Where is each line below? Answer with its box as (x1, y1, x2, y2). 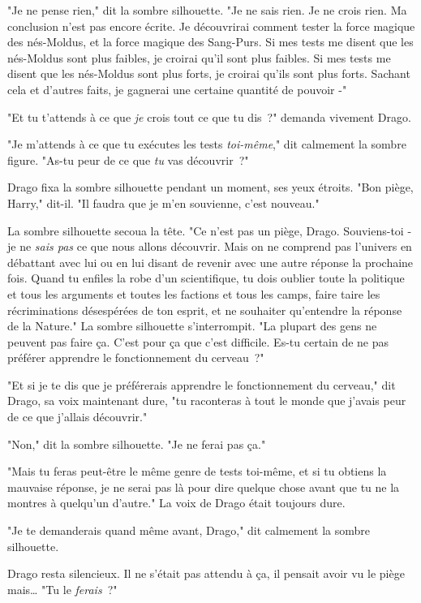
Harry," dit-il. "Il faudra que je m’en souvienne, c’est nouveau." (7, 194, 320, 211)
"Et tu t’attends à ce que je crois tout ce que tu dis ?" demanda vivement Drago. (7, 108, 411, 125)
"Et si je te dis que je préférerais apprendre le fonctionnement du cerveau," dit (7, 376, 396, 393)
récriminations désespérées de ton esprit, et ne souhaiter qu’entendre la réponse (7, 301, 402, 318)
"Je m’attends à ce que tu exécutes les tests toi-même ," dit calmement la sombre (7, 136, 406, 153)
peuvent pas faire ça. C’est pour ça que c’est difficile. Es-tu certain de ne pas (7, 333, 389, 350)
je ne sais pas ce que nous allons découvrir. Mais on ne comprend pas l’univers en (7, 238, 412, 255)
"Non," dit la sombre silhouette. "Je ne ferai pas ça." (7, 435, 266, 452)
